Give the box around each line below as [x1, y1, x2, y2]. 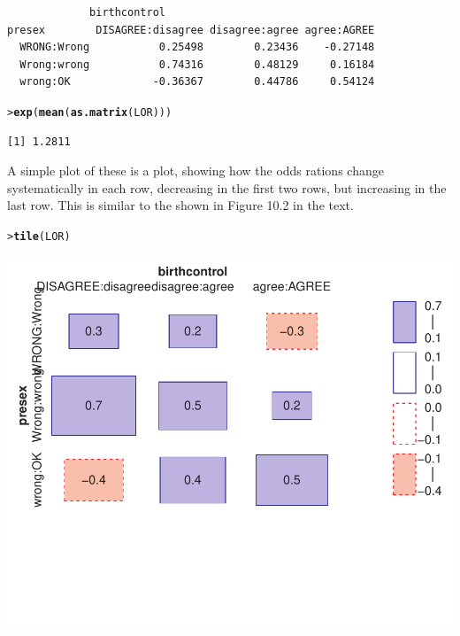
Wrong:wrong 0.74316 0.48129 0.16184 [19, 58, 375, 71]
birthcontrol [89, 6, 165, 19]
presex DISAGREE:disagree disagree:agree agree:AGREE [7, 23, 375, 36]
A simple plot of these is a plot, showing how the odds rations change [7, 161, 384, 180]
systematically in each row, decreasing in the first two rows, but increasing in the [7, 178, 447, 197]
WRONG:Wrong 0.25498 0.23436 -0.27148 [19, 41, 375, 54]
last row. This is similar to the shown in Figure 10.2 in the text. [7, 196, 354, 214]
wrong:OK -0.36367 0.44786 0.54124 [19, 75, 375, 89]
